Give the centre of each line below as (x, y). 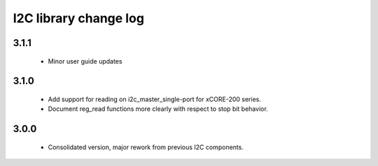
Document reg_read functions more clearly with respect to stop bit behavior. (158, 109)
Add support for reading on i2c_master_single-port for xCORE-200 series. (155, 99)
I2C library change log (79, 18)
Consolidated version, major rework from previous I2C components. (146, 147)
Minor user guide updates (85, 61)
